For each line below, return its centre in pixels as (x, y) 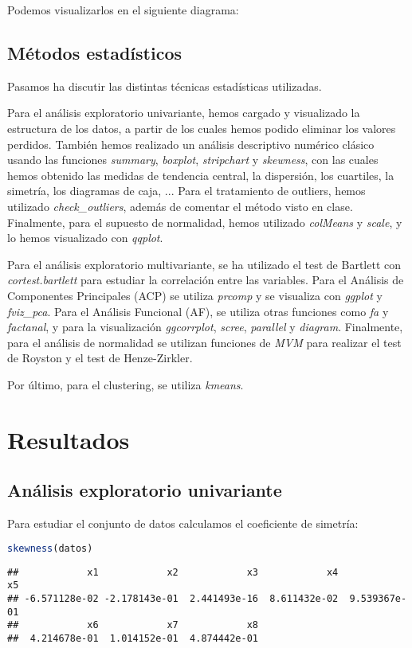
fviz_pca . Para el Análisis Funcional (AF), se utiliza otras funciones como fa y (198, 311)
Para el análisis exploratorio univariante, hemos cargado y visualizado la (184, 113)
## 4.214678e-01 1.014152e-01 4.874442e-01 (133, 638)
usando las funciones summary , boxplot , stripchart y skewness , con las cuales (193, 160)
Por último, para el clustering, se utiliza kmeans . (126, 384)
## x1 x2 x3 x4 (173, 572)
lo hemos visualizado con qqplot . (85, 238)
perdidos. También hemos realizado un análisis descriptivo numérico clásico (191, 144)
